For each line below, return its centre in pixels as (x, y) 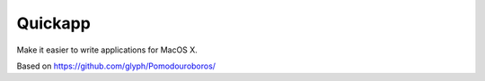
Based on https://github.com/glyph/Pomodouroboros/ (116, 66)
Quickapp (54, 23)
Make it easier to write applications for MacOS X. (107, 50)
